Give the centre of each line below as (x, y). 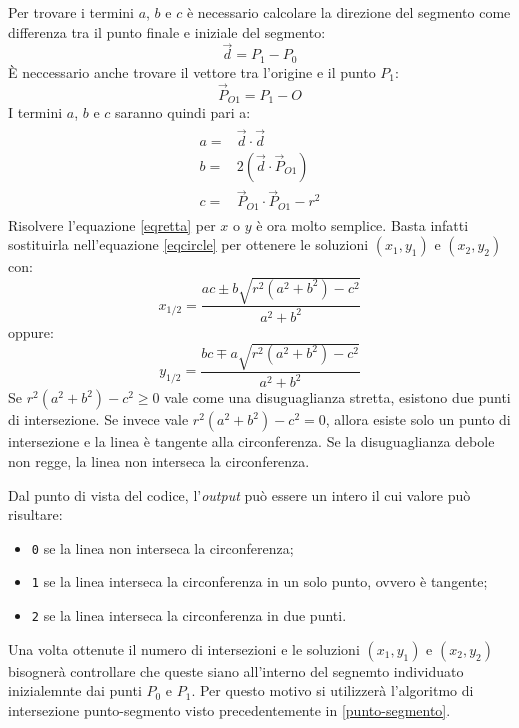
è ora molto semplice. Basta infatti (362, 224)
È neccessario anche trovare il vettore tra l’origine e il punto (192, 71)
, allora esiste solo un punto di (418, 419)
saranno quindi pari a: (183, 112)
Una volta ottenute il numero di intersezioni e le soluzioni (184, 648)
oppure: (31, 331)
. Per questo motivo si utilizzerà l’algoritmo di (332, 690)
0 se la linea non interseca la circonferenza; (162, 547)
